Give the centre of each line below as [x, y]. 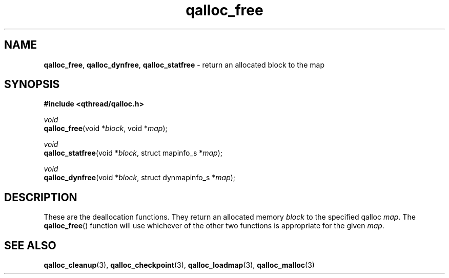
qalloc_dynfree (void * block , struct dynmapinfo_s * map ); [140, 178]
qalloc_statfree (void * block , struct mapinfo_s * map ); [133, 153]
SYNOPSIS [32, 84]
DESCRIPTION [41, 197]
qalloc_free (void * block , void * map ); [106, 129]
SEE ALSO [30, 245]
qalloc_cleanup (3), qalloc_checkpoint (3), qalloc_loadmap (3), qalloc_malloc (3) [179, 265]
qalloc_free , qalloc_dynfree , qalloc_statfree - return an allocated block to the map [184, 65]
